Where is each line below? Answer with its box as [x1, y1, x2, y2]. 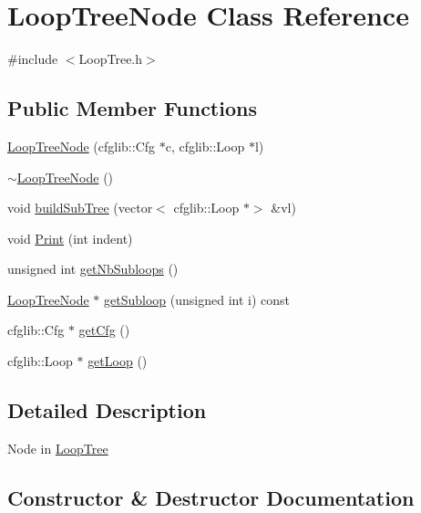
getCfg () [78, 320, 130, 340]
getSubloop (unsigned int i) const [104, 289, 291, 309]
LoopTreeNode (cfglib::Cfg [7, 136, 156, 155]
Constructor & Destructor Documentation [7, 483, 415, 511]
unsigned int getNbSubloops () [7, 259, 179, 278]
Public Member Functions [7, 94, 257, 122]
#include [7, 49, 58, 68]
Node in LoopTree [7, 438, 108, 457]
